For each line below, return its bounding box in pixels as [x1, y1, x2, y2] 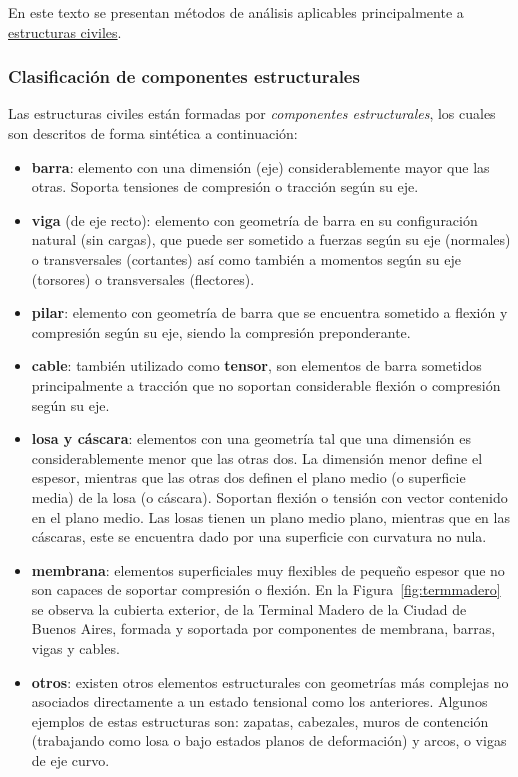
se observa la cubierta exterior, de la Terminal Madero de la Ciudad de [31, 598, 467, 619]
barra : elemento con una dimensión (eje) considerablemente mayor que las [31, 156, 490, 177]
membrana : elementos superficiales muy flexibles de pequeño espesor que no [31, 559, 505, 580]
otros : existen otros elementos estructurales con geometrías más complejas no [31, 671, 509, 692]
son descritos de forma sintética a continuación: [8, 123, 298, 143]
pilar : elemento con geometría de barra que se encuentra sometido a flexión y [31, 302, 508, 323]
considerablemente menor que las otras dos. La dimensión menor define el [31, 447, 483, 468]
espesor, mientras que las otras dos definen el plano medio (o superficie [31, 467, 466, 488]
